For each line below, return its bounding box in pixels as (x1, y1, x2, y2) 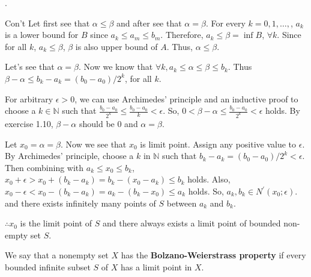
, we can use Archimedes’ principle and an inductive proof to (74, 92, 298, 105)
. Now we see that (61, 137, 127, 150)
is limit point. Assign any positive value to (140, 137, 297, 150)
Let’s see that (5, 60, 55, 73)
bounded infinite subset (5, 260, 91, 273)
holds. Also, (187, 173, 231, 185)
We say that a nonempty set (5, 249, 109, 261)
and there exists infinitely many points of (5, 196, 156, 209)
